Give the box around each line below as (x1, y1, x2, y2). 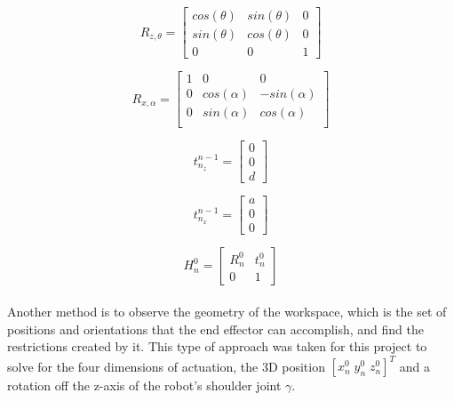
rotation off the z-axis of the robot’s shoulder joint (7, 376, 282, 395)
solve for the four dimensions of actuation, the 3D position (7, 357, 325, 375)
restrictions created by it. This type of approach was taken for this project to (7, 337, 427, 356)
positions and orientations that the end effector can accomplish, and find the (7, 319, 425, 338)
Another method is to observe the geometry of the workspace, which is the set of (7, 302, 447, 320)
